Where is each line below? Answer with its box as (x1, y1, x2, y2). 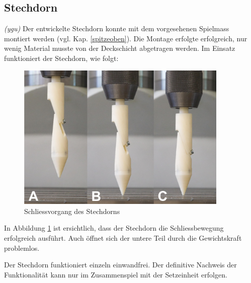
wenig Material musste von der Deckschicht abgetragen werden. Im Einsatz (4, 43, 235, 53)
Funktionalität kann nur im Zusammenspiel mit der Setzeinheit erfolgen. (4, 269, 227, 279)
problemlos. (4, 242, 40, 253)
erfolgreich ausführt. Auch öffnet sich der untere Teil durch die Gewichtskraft (4, 233, 242, 243)
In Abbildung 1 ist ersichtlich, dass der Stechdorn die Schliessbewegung (4, 223, 224, 233)
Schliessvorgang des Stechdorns (24, 205, 120, 216)
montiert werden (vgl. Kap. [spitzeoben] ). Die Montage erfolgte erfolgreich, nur (4, 33, 247, 43)
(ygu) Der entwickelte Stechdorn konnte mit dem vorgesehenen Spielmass (4, 23, 229, 34)
